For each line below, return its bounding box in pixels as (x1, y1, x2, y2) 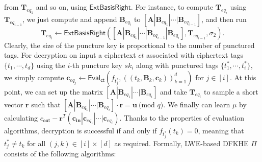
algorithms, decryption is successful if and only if (4, 125, 157, 135)
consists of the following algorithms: (4, 148, 116, 159)
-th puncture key (70, 59, 122, 70)
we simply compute (4, 72, 64, 82)
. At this (229, 72, 256, 82)
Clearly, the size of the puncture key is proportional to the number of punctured (4, 39, 255, 50)
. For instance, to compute (130, 2, 214, 12)
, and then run (201, 13, 247, 24)
